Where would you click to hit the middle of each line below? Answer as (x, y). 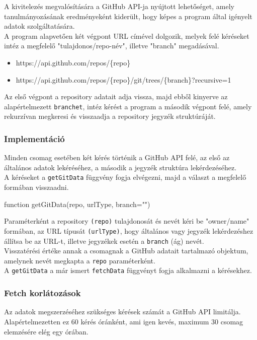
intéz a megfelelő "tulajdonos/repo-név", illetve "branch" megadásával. (112, 46)
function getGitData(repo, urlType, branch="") (77, 204)
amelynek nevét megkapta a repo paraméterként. (80, 260)
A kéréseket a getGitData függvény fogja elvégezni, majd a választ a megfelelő (125, 177)
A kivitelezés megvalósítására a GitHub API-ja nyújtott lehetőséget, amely (119, 6)
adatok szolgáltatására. (39, 26)
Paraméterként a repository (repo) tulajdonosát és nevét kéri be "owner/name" (127, 221)
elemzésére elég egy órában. (46, 331)
